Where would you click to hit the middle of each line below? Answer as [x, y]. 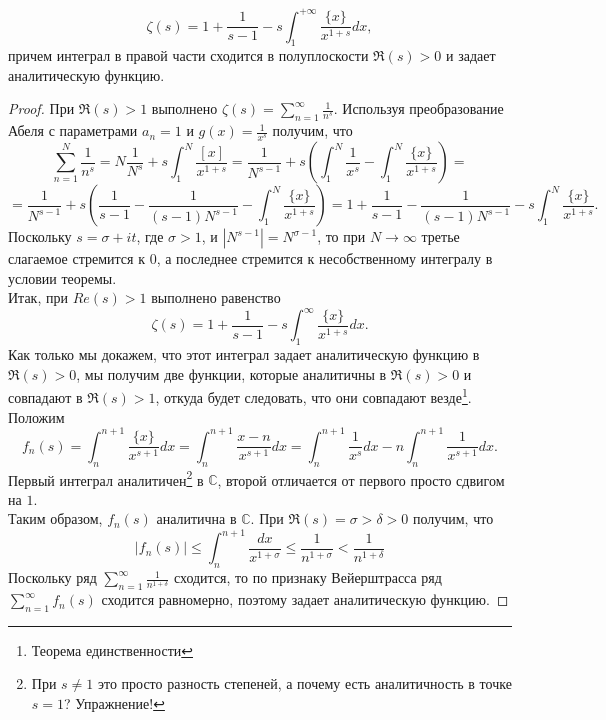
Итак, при [38, 297]
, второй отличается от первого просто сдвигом [361, 479]
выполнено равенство [216, 297]
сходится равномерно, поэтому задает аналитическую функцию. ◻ [305, 599]
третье [440, 236]
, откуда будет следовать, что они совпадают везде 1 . [313, 396]
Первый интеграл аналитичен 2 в [106, 478]
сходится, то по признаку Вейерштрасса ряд [307, 577]
